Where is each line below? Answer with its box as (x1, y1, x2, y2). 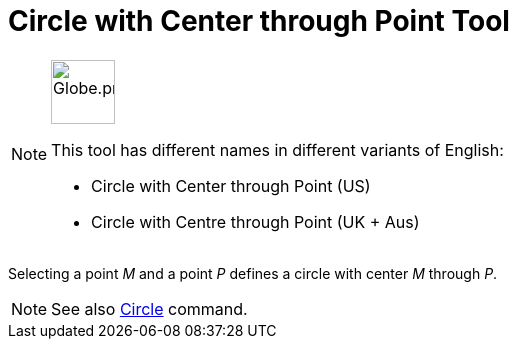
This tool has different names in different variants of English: (51, 139, 504, 160)
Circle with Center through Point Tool (8, 4, 510, 38)
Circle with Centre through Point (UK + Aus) (91, 211, 420, 232)
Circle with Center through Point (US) (91, 175, 371, 196)
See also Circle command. (51, 298, 248, 319)
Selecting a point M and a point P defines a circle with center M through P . (8, 264, 498, 282)
